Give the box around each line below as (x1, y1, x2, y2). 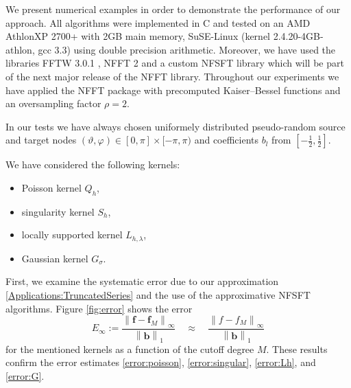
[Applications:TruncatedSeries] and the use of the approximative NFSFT (5, 287, 311, 301)
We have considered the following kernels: (5, 157, 180, 172)
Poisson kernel (21, 180, 82, 194)
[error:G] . (5, 368, 45, 383)
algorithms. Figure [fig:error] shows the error (5, 301, 193, 315)
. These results (266, 341, 328, 356)
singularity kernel (21, 204, 95, 218)
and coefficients (194, 133, 259, 147)
